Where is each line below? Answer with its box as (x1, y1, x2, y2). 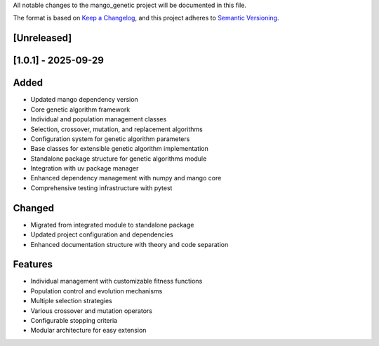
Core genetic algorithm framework (30, 105, 131, 114)
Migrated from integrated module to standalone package (30, 220, 194, 229)
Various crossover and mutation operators (30, 306, 152, 315)
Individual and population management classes (30, 115, 167, 124)
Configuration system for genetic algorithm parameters (30, 134, 190, 143)
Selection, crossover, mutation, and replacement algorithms (30, 125, 203, 133)
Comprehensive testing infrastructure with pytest (30, 183, 173, 192)
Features (13, 258, 53, 270)
